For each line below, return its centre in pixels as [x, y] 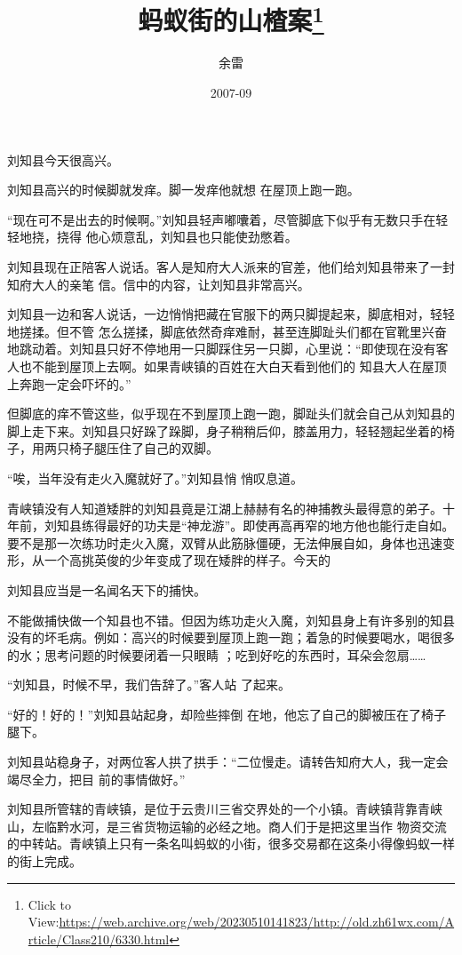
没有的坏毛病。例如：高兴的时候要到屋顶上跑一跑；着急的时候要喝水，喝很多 [231, 637]
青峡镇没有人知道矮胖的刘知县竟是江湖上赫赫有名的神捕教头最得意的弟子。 [225, 508]
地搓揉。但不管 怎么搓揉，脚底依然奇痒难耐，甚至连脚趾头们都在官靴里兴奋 [227, 331]
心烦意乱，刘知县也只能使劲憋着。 [198, 237]
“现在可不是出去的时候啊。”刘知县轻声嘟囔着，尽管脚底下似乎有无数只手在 [222, 219]
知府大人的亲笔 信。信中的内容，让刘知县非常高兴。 [159, 284]
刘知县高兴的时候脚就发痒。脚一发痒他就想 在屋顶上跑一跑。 [183, 190]
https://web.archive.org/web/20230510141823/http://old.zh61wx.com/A [257, 922]
